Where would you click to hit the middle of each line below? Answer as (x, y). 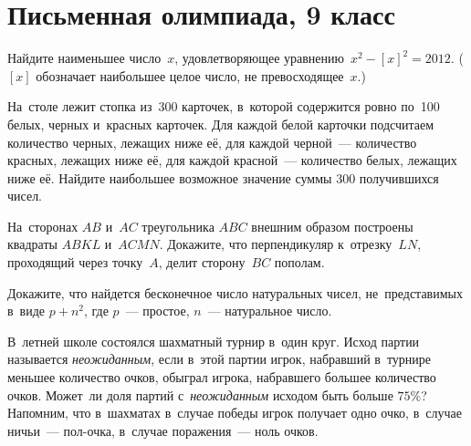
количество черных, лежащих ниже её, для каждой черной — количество (212, 142)
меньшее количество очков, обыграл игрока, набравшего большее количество (222, 377)
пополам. (299, 262)
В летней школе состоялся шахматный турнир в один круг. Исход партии (214, 341)
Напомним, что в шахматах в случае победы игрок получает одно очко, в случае (235, 413)
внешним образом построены (332, 226)
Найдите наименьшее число (84, 58)
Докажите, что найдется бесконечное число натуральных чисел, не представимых (235, 292)
